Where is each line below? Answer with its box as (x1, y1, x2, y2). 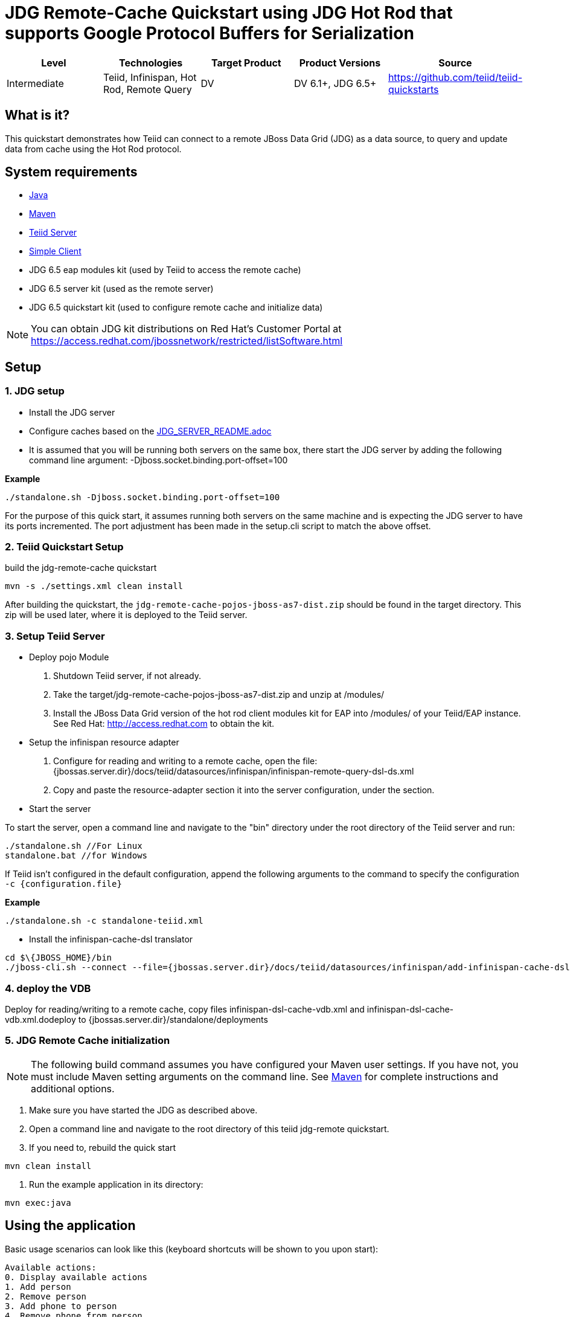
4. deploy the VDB (5, 982, 91, 994)
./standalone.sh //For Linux (5, 841, 142, 851)
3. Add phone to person (5, 1301, 117, 1311)
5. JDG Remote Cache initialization (5, 1034, 170, 1047)
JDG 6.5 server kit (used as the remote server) (29, 283, 214, 294)
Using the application (5, 1218, 136, 1234)
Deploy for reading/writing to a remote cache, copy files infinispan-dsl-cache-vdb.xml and (5, 1003, 365, 1014)
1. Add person (5, 1281, 71, 1292)
